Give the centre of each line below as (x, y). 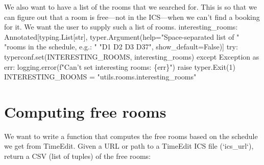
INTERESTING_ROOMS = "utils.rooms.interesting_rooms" (100, 77)
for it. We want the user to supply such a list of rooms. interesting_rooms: (121, 27)
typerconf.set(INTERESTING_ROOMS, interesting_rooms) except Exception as (132, 56)
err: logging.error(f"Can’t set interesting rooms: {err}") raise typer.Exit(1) (120, 66)
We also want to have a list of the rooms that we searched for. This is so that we (130, 7)
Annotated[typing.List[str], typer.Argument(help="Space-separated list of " (122, 36)
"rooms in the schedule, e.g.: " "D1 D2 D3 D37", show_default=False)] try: (121, 47)
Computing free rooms (85, 111)
